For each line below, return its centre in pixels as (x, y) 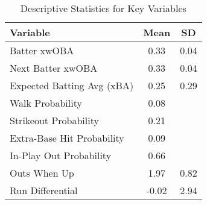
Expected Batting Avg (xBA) (72, 85)
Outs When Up (42, 173)
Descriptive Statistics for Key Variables (103, 8)
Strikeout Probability (54, 120)
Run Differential (44, 190)
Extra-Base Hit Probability (67, 138)
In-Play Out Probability (61, 155)
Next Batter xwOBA (54, 68)
